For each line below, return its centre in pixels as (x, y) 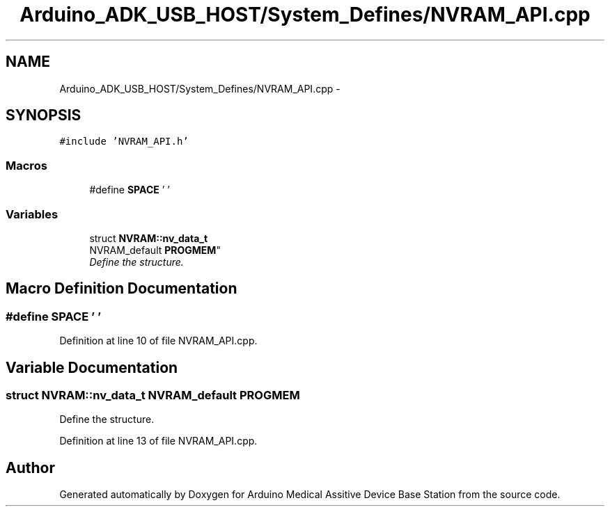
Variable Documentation (92, 367)
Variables (32, 214)
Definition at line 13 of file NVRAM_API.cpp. (158, 441)
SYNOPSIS (44, 115)
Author (30, 467)
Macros (26, 165)
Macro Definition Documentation (122, 289)
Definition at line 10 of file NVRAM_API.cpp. (158, 341)
